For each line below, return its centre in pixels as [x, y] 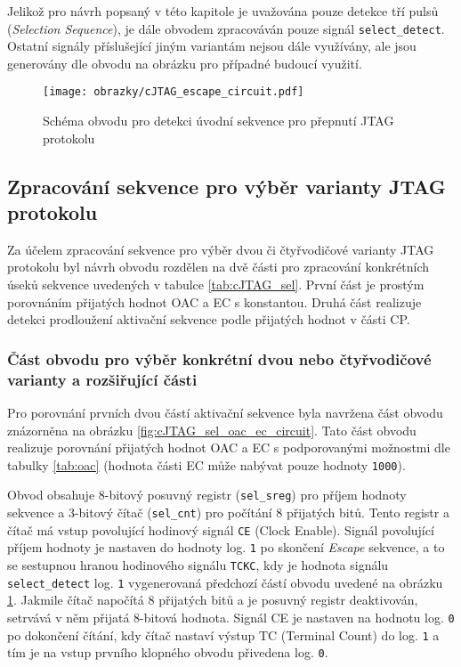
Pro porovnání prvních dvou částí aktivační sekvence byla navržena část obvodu [225, 412]
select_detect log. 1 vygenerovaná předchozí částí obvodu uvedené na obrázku [225, 582]
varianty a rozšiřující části [102, 379]
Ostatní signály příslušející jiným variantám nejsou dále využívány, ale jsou [212, 46]
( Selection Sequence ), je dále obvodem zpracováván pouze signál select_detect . [226, 28]
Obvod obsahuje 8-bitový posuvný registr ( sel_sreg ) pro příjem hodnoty [207, 495]
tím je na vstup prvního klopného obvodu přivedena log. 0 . [168, 652]
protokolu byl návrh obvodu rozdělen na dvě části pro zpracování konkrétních [218, 267]
